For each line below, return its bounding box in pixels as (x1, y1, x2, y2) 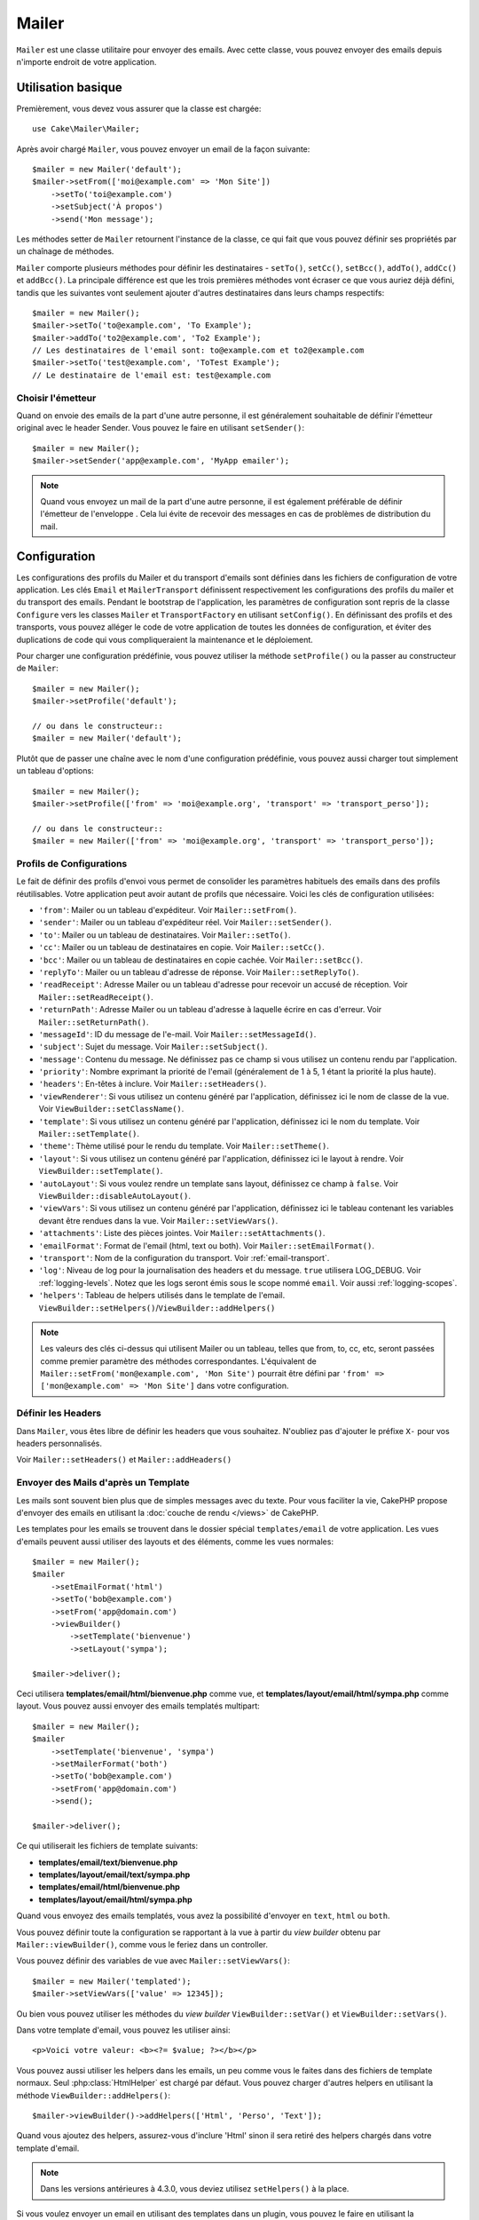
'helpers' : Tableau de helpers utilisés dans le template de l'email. (38, 1290, 286, 1301)
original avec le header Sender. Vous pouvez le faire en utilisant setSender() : (16, 423, 305, 433)
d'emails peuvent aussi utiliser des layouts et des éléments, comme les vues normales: (16, 1536, 334, 1547)
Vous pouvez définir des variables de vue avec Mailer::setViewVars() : (16, 1955, 290, 1966)
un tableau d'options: (16, 765, 94, 776)
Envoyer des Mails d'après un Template (16, 1477, 190, 1489)
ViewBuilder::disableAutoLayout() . (38, 1190, 191, 1201)
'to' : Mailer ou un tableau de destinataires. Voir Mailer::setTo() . (38, 929, 292, 940)
